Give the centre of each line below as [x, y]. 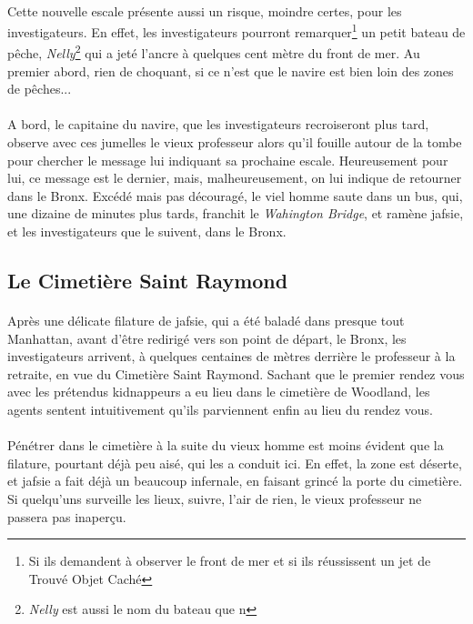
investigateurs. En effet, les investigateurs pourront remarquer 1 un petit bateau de [236, 30]
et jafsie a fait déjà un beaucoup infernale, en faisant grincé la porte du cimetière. [235, 481]
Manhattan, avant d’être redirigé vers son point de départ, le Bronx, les [207, 338]
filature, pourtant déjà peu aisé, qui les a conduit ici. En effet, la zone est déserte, [235, 463]
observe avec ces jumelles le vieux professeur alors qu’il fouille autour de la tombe [235, 142]
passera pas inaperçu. [67, 516]
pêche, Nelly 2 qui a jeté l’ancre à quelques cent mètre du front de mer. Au [214, 52]
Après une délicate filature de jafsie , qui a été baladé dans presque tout [206, 320]
